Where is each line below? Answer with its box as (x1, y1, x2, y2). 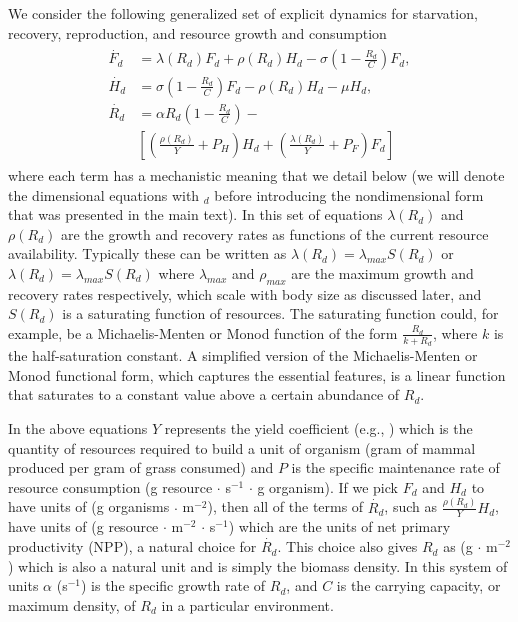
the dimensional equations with (8, 184, 200, 205)
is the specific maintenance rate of (291, 457, 500, 478)
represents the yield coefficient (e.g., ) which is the (164, 417, 473, 438)
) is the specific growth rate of (81, 575, 266, 596)
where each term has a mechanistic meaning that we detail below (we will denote (8, 165, 505, 185)
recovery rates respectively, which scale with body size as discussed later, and (8, 283, 482, 304)
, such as (384, 496, 437, 517)
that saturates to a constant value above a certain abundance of (8, 384, 400, 405)
